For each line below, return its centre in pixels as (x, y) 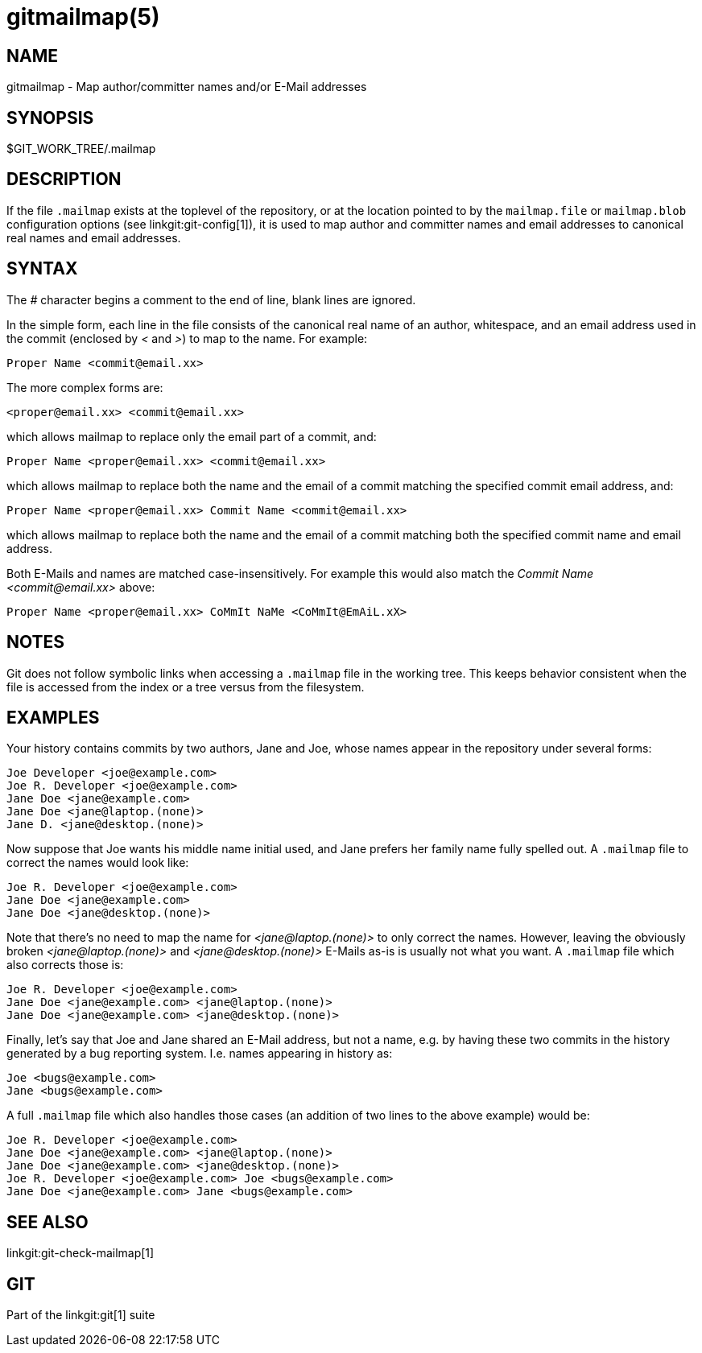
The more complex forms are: (85, 387)
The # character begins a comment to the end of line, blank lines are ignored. (211, 299)
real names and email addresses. (94, 237)
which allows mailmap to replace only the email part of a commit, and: (192, 436)
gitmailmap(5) (83, 17)
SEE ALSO (47, 1222)
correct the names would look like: (98, 863)
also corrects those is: (65, 965)
